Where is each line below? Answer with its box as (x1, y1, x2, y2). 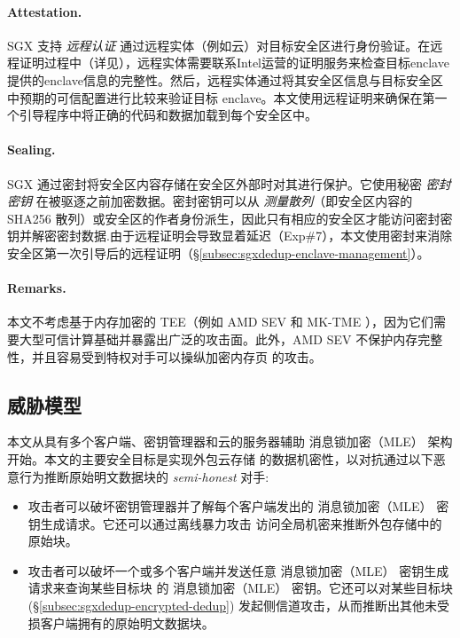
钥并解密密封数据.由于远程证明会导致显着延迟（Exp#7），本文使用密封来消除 (7, 226, 453, 245)
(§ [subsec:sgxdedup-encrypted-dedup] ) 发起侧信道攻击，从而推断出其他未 (27, 596, 438, 615)
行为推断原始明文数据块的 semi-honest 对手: (19, 467, 269, 485)
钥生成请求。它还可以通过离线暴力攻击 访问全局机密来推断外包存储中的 (27, 514, 442, 532)
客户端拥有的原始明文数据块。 (40, 613, 214, 632)
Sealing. (7, 140, 56, 159)
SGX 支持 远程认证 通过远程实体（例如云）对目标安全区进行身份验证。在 (7, 35, 431, 54)
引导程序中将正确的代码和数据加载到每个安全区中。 (19, 106, 317, 124)
